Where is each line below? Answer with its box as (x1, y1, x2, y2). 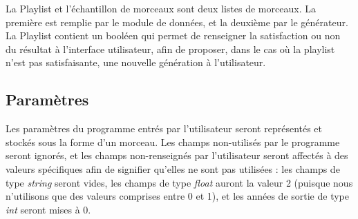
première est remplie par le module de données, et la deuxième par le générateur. (6, 14, 348, 29)
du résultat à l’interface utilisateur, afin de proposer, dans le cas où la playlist (6, 41, 335, 56)
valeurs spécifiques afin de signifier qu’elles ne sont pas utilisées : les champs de (6, 161, 340, 176)
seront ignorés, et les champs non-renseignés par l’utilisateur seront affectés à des (6, 148, 348, 163)
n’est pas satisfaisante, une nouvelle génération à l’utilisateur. (6, 55, 266, 70)
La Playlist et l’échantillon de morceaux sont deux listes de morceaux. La (6, 1, 316, 15)
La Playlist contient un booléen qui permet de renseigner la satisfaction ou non (6, 28, 341, 43)
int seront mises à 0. (6, 202, 91, 216)
